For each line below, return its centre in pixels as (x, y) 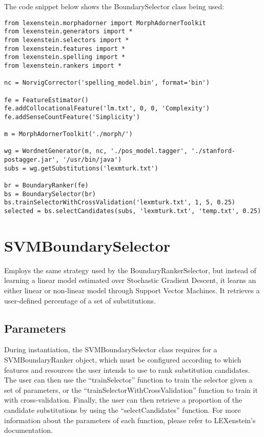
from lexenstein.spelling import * (65, 57)
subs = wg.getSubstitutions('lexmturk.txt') (81, 168)
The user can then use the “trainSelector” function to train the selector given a (128, 380)
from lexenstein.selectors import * (67, 40)
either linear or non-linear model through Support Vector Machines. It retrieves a (132, 290)
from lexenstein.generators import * (68, 32)
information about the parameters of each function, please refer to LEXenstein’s (130, 420)
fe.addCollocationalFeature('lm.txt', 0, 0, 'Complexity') (107, 109)
